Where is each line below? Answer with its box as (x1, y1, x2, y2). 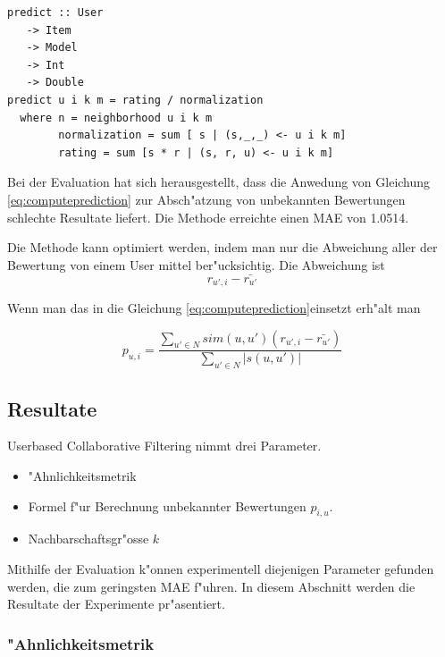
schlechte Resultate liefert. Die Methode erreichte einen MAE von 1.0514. (7, 207, 409, 226)
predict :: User (7, 6, 104, 19)
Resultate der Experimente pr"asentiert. (7, 594, 225, 613)
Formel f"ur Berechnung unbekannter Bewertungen (28, 496, 306, 515)
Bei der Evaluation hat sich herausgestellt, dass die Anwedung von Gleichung (7, 173, 431, 191)
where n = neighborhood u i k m (20, 111, 213, 124)
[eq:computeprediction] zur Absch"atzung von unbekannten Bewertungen (7, 190, 406, 208)
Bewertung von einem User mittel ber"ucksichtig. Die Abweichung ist (7, 255, 385, 274)
